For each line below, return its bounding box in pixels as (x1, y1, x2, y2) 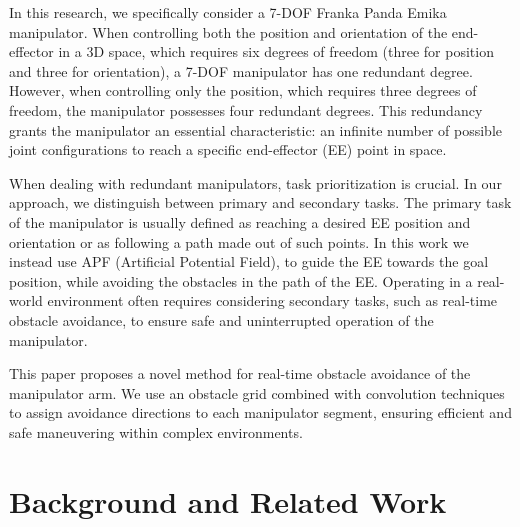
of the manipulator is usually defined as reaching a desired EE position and (9, 211, 471, 232)
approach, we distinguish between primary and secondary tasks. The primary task (9, 192, 512, 213)
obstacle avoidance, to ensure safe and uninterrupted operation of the (9, 309, 434, 330)
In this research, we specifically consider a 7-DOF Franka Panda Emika (9, 2, 447, 22)
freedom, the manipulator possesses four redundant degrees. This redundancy (9, 99, 483, 120)
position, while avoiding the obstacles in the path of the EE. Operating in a (9, 270, 473, 291)
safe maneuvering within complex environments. (9, 421, 303, 442)
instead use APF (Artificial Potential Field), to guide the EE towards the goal (9, 251, 489, 272)
